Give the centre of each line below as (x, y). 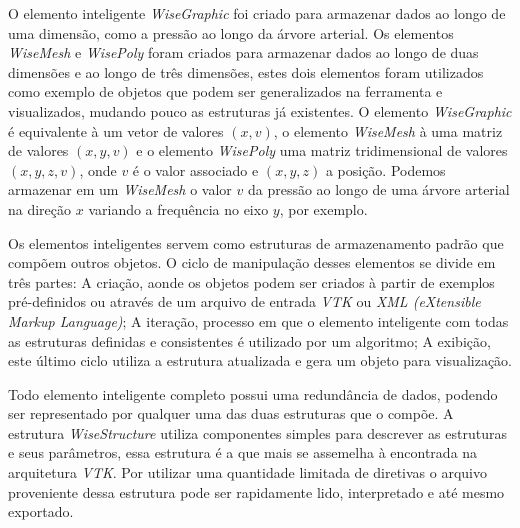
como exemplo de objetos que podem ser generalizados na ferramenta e (225, 91)
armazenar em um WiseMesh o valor (120, 189)
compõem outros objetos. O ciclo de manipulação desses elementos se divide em (252, 262)
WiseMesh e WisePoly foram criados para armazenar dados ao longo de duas (243, 52)
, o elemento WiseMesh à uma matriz (388, 130)
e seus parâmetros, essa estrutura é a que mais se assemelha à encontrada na (243, 452)
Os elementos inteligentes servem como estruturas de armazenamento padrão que (256, 242)
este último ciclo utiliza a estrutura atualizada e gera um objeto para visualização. (260, 360)
